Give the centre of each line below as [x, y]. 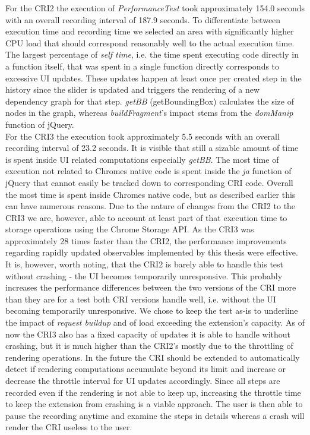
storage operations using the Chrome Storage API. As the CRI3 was [130, 229]
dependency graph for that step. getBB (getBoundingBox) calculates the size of [150, 101]
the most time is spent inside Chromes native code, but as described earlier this [151, 194]
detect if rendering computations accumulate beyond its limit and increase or [146, 369]
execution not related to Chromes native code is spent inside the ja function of [148, 171]
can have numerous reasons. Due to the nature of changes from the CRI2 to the [151, 206]
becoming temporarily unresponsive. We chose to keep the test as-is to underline [152, 311]
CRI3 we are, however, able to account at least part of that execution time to [146, 217]
